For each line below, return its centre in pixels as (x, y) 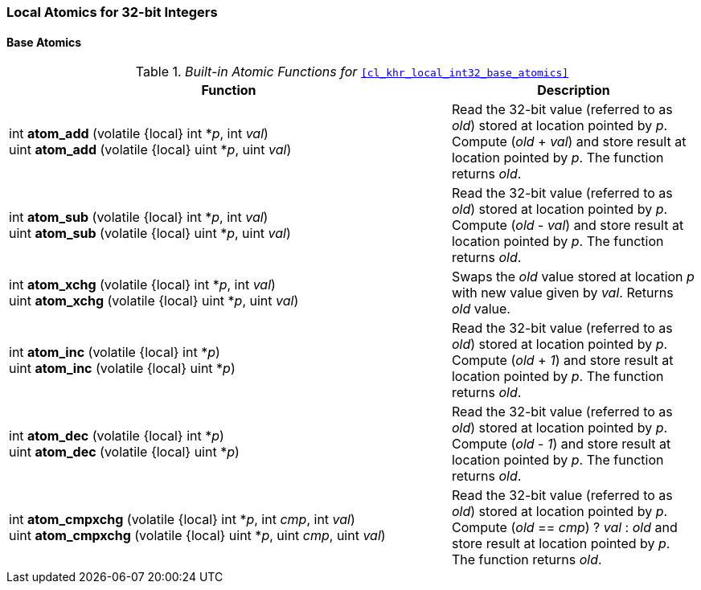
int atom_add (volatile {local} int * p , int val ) (139, 134)
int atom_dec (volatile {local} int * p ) (117, 436)
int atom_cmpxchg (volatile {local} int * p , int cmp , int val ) (182, 520)
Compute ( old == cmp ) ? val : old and (564, 528)
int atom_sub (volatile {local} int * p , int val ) (139, 217)
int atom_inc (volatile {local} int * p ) (115, 352)
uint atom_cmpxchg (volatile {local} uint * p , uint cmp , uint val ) (197, 536)
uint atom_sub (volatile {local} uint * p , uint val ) (150, 234)
